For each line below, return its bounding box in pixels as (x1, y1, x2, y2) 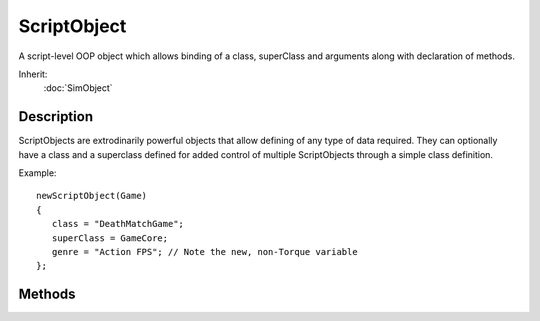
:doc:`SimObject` (43, 82, 114, 94)
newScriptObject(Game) (36, 190, 148, 202)
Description (18, 108, 94, 125)
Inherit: (18, 68, 48, 80)
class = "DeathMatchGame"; (51, 218, 185, 230)
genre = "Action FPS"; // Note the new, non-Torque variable (51, 246, 359, 257)
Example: (18, 167, 57, 179)
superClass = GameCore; (51, 232, 169, 244)
